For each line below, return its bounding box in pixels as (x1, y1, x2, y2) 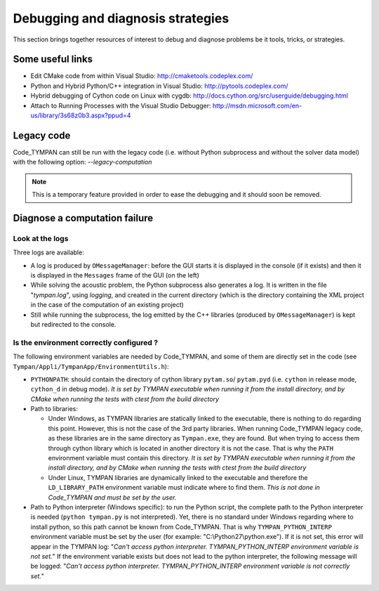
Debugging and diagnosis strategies (13, 11, 230, 26)
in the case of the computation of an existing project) (30, 301, 184, 309)
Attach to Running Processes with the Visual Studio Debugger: (30, 101, 211, 110)
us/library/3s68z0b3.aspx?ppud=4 (30, 111, 131, 119)
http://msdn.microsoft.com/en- (212, 101, 302, 110)
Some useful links (13, 53, 93, 65)
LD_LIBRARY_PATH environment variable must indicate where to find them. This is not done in (48, 483, 321, 492)
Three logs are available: (13, 248, 84, 256)
